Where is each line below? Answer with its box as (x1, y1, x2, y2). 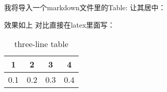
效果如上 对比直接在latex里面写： (4, 19, 115, 30)
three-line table (14, 38, 68, 50)
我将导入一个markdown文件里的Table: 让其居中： (4, 2, 166, 12)
